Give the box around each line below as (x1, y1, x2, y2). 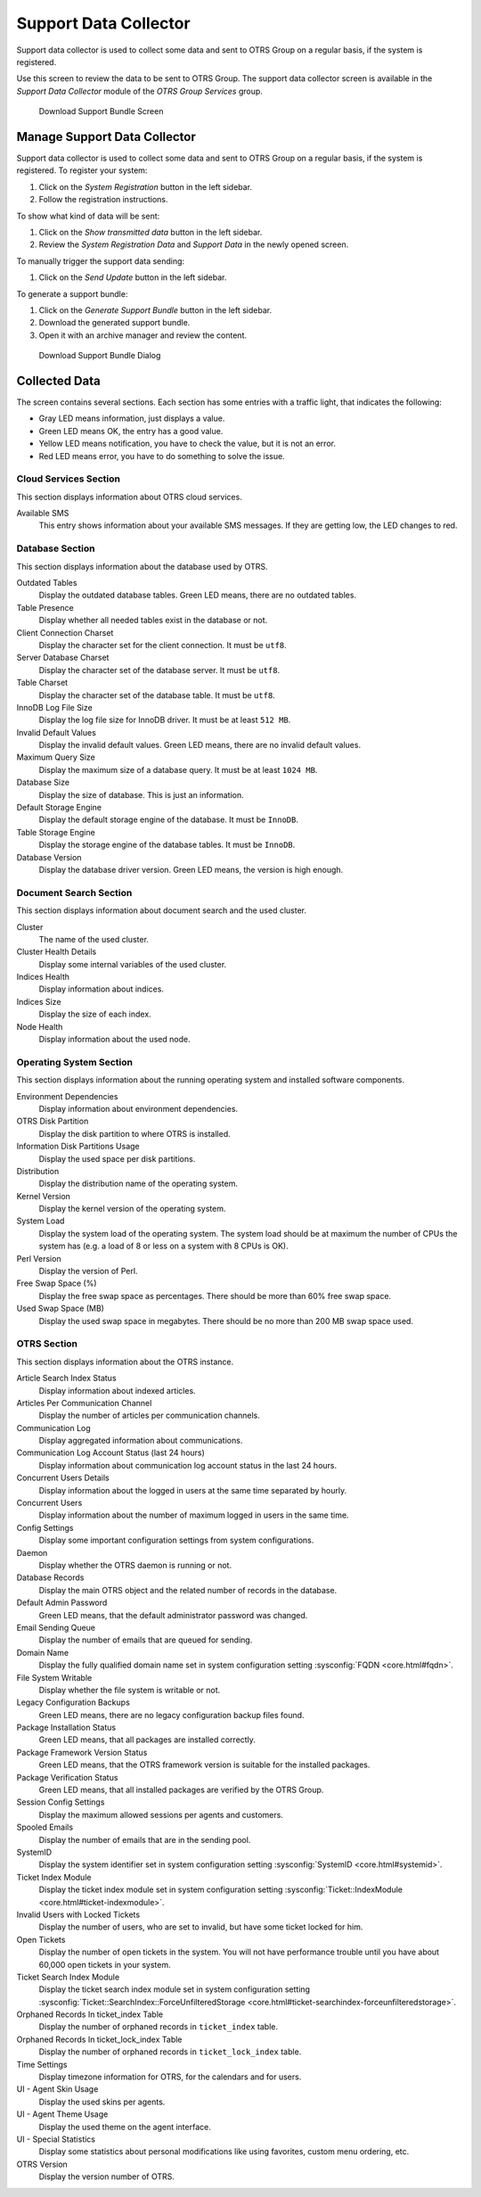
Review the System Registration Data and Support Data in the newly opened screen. (38, 239, 349, 250)
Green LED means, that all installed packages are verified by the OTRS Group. (38, 1784, 324, 1796)
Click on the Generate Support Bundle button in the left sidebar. (38, 304, 272, 316)
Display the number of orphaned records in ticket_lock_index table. (38, 2046, 302, 2057)
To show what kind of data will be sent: (16, 210, 160, 221)
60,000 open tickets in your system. (38, 1959, 171, 1970)
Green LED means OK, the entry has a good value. (38, 425, 224, 436)
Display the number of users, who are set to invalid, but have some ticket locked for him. (38, 1921, 363, 1932)
